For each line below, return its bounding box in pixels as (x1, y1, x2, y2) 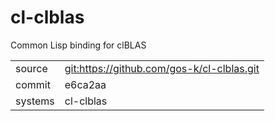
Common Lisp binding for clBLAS (10, 39, 147, 51)
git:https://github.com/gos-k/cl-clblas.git (64, 61, 260, 75)
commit (15, 77, 51, 91)
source (15, 61, 48, 75)
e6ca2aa (64, 77, 107, 91)
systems (15, 94, 55, 108)
